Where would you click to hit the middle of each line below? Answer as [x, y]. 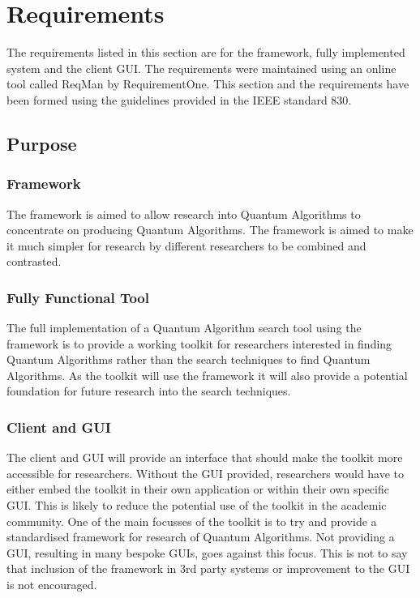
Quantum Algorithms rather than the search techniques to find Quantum [189, 359]
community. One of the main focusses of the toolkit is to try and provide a [192, 521]
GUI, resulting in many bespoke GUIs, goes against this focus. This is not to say [207, 552]
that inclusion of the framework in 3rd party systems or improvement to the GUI [208, 568]
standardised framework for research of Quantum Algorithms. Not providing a [201, 537]
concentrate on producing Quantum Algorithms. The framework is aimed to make [210, 230]
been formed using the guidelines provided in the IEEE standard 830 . [179, 99]
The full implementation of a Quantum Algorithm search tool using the [184, 328]
